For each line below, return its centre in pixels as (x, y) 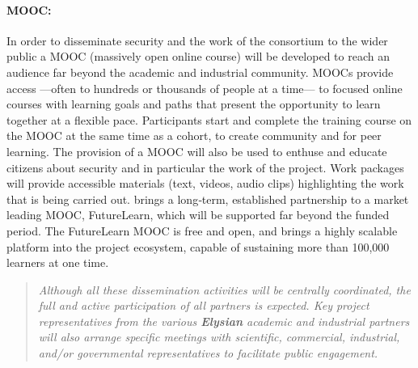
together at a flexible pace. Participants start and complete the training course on (209, 119)
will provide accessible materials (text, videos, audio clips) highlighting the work (205, 183)
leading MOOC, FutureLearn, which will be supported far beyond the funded (198, 215)
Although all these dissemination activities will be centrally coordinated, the (224, 289)
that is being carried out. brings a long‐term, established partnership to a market (208, 199)
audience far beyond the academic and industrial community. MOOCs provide (200, 72)
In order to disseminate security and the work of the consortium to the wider (197, 40)
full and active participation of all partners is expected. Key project (204, 305)
